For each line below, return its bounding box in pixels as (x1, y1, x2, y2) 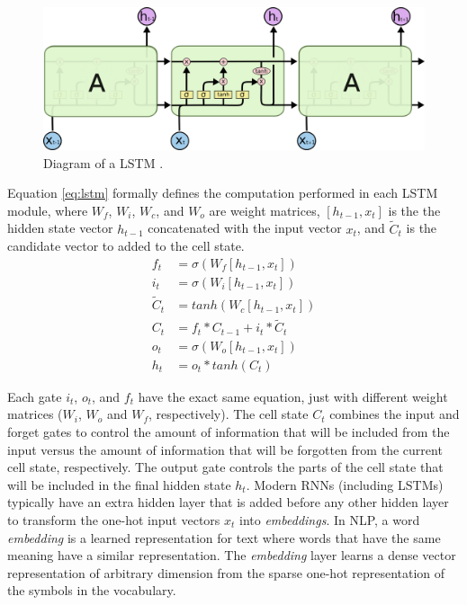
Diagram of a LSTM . (43, 153, 164, 172)
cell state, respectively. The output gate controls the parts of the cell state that (7, 458, 444, 476)
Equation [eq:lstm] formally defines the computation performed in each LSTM (7, 183, 438, 202)
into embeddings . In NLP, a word (239, 511, 420, 529)
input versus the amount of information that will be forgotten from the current (7, 440, 443, 458)
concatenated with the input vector (148, 218, 342, 237)
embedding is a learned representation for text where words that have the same (7, 528, 441, 547)
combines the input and (329, 405, 460, 423)
